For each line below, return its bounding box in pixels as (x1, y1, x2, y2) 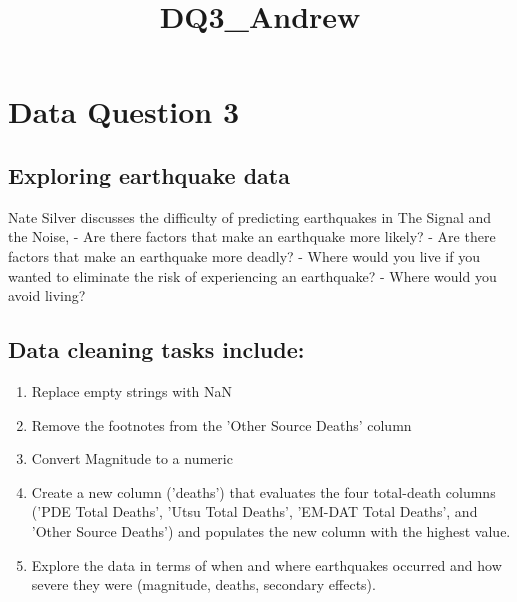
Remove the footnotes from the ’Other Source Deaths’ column (31, 414, 412, 435)
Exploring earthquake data (8, 159, 290, 190)
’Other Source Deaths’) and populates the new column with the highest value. (31, 520, 511, 541)
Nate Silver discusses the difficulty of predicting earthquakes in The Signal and (8, 206, 492, 227)
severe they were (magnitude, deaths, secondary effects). (31, 574, 376, 595)
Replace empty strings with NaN (31, 380, 233, 401)
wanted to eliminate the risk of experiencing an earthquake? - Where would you (8, 265, 497, 286)
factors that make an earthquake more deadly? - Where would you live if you (8, 245, 480, 266)
